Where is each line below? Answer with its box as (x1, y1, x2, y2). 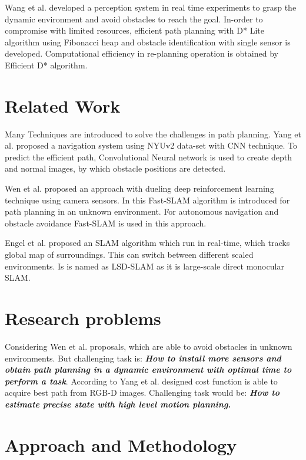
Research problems (5, 306, 161, 330)
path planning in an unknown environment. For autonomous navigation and (5, 205, 279, 218)
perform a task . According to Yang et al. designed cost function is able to (5, 374, 278, 387)
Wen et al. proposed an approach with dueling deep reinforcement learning (5, 182, 274, 195)
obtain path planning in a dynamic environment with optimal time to (5, 363, 292, 376)
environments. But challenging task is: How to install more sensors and (5, 351, 281, 364)
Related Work (5, 93, 121, 117)
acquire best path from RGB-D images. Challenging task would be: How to (5, 386, 280, 399)
